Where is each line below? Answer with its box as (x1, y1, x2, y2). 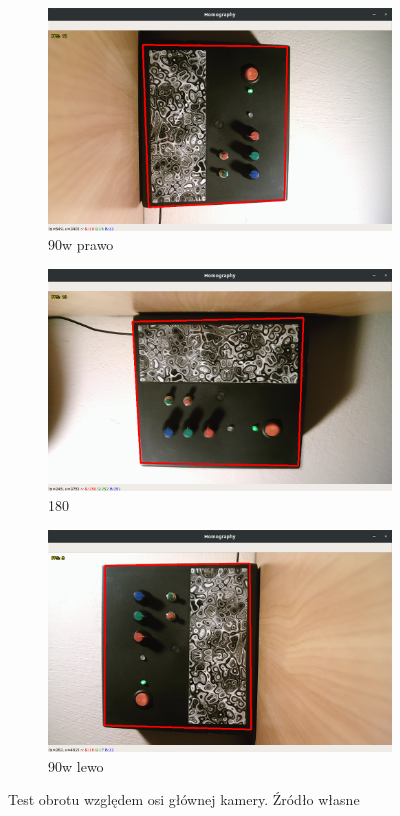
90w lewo (48, 755, 104, 776)
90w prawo (48, 234, 114, 255)
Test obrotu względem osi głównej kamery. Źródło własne (8, 789, 360, 810)
